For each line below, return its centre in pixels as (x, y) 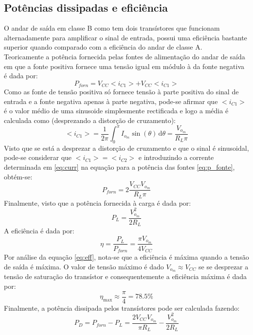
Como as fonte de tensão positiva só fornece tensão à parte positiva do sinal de (121, 92)
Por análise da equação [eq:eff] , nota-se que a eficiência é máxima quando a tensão (126, 256)
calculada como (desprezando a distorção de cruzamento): (90, 120)
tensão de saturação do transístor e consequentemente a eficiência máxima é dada (125, 276)
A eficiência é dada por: (39, 231)
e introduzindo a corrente (176, 157)
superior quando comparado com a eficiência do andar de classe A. (103, 47)
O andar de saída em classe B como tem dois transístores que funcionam (112, 28)
